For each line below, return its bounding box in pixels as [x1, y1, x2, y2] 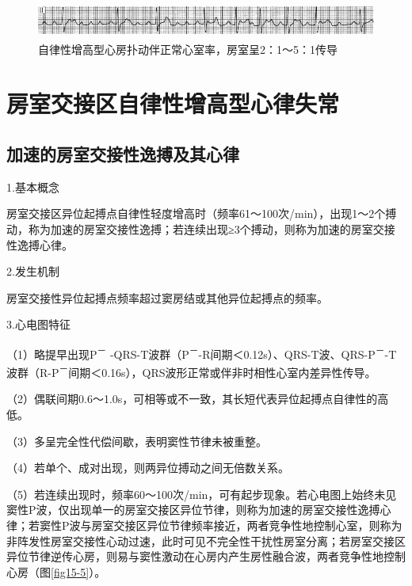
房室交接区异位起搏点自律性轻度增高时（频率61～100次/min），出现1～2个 [6, 205, 386, 222]
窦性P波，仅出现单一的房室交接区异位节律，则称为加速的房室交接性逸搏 [6, 501, 380, 518]
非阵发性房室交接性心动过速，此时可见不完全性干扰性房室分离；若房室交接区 [6, 532, 406, 549]
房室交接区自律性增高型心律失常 [6, 87, 340, 120]
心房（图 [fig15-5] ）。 [6, 563, 106, 580]
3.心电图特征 [6, 316, 71, 333]
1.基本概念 [6, 178, 59, 195]
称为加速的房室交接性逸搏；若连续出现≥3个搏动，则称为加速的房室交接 [28, 220, 395, 237]
